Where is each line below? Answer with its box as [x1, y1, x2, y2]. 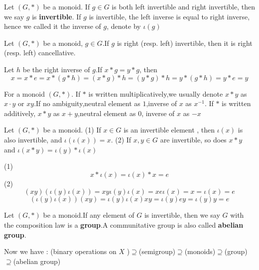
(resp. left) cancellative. [4, 47, 76, 58]
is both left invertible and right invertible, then [112, 1, 255, 11]
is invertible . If [32, 11, 81, 21]
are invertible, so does [160, 134, 227, 144]
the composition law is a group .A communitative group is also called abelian [4, 219, 244, 230]
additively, [4, 108, 36, 118]
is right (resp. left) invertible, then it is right [117, 37, 253, 48]
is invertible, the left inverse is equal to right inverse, [89, 11, 250, 21]
